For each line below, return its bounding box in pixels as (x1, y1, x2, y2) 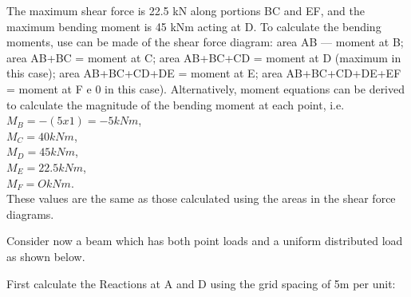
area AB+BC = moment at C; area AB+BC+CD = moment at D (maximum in (6, 49, 401, 65)
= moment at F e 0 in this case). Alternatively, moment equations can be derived (6, 80, 405, 97)
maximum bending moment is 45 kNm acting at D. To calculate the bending (6, 18, 381, 34)
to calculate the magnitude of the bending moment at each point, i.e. (6, 96, 345, 113)
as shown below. (6, 247, 85, 264)
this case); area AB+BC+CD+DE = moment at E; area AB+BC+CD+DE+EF (6, 65, 401, 81)
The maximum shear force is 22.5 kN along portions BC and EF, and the (6, 2, 365, 18)
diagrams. (6, 205, 54, 222)
